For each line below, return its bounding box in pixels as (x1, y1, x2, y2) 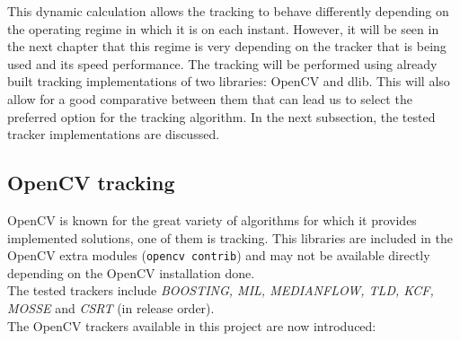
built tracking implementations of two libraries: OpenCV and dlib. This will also (7, 72, 450, 91)
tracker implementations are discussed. (7, 125, 220, 144)
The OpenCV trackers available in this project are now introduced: (7, 316, 376, 335)
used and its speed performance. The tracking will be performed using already (7, 54, 438, 73)
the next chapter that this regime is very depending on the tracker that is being (7, 37, 447, 56)
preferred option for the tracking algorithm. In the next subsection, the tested (7, 107, 436, 126)
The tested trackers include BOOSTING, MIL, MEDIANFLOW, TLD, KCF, (7, 281, 434, 300)
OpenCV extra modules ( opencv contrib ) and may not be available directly (7, 246, 430, 265)
